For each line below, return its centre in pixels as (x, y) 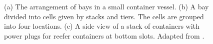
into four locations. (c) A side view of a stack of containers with (102, 26)
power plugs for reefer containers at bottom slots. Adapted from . (104, 35)
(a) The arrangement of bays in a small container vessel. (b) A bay (106, 7)
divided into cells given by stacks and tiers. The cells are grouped (104, 16)
